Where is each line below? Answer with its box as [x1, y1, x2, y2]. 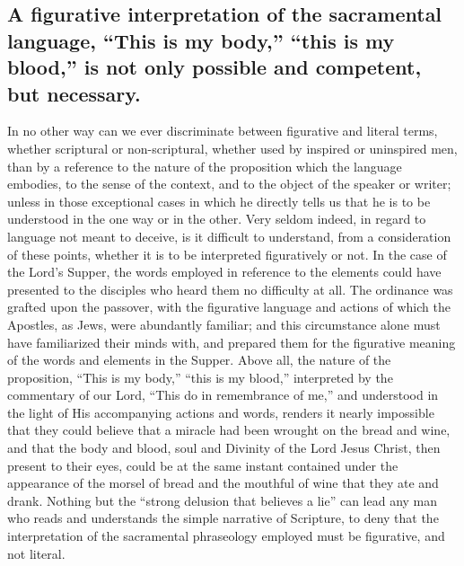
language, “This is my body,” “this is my [7, 26, 395, 54]
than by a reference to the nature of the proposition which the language [7, 156, 402, 175]
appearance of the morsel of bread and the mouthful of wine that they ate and [7, 473, 439, 492]
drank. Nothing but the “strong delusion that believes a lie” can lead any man [7, 491, 438, 509]
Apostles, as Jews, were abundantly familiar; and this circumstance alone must [7, 314, 441, 333]
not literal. [7, 544, 66, 562]
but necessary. [7, 79, 141, 107]
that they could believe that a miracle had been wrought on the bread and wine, [7, 420, 451, 439]
